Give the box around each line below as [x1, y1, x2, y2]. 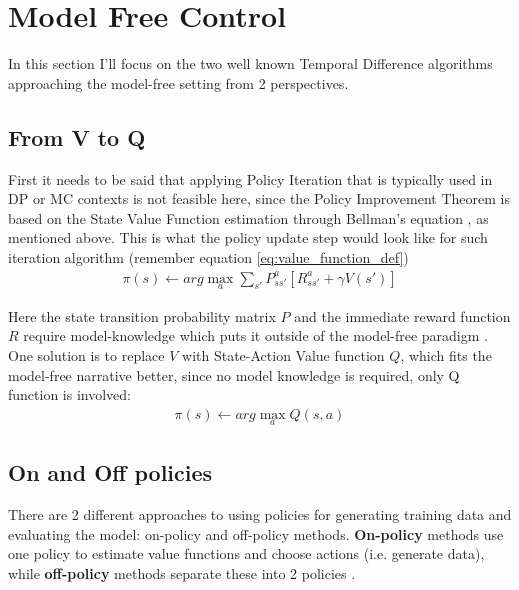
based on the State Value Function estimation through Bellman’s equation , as [8, 207, 489, 228]
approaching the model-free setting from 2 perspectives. [8, 72, 349, 93]
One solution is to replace [8, 344, 165, 365]
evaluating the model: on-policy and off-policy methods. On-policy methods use [8, 523, 504, 544]
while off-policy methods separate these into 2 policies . [8, 562, 356, 583]
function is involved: [8, 384, 131, 405]
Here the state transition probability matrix [8, 305, 276, 326]
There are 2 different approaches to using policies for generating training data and [8, 504, 512, 525]
